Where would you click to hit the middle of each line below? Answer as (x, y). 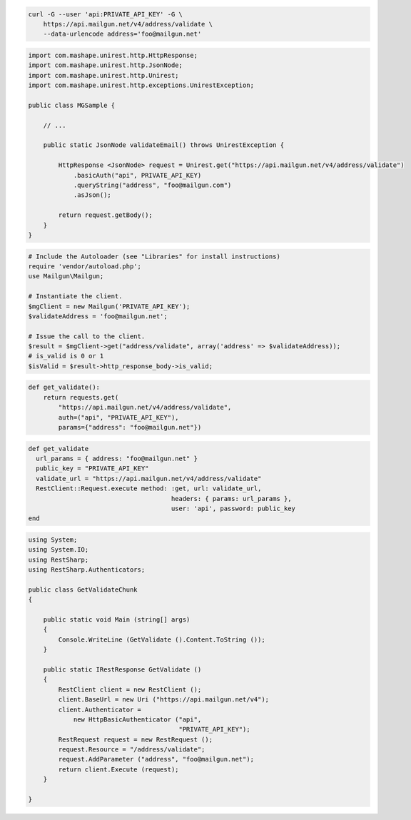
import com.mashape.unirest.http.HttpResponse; (113, 55)
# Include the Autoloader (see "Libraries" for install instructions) (154, 256)
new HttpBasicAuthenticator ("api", (137, 719)
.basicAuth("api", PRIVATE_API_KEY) (137, 175)
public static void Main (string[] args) (117, 620)
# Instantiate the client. (75, 297)
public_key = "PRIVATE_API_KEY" (92, 469)
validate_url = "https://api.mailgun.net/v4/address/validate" (149, 479)
